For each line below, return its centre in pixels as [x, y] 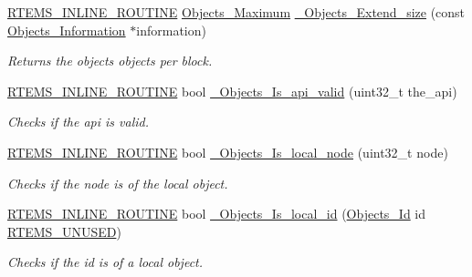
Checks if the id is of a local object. [105, 262]
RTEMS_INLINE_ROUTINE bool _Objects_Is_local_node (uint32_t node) [228, 152]
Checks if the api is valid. [78, 122]
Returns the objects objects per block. [110, 61]
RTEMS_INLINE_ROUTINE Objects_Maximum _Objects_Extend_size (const [236, 12]
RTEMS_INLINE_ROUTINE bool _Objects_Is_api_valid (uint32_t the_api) [232, 91]
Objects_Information [67, 30]
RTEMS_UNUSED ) [64, 231]
